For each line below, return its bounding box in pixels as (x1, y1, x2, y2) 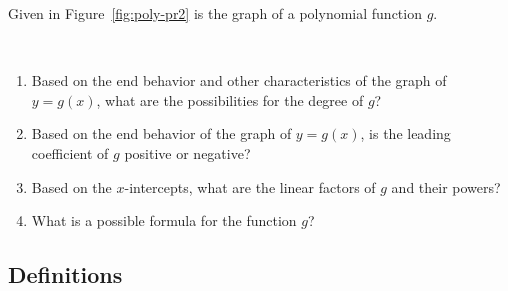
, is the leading (360, 123, 451, 144)
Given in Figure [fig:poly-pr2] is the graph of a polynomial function (8, 3, 422, 23)
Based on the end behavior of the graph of (31, 123, 292, 144)
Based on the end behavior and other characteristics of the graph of (31, 70, 447, 91)
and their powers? (391, 176, 501, 197)
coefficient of (31, 142, 109, 163)
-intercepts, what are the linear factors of (124, 176, 376, 197)
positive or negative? (124, 142, 251, 163)
